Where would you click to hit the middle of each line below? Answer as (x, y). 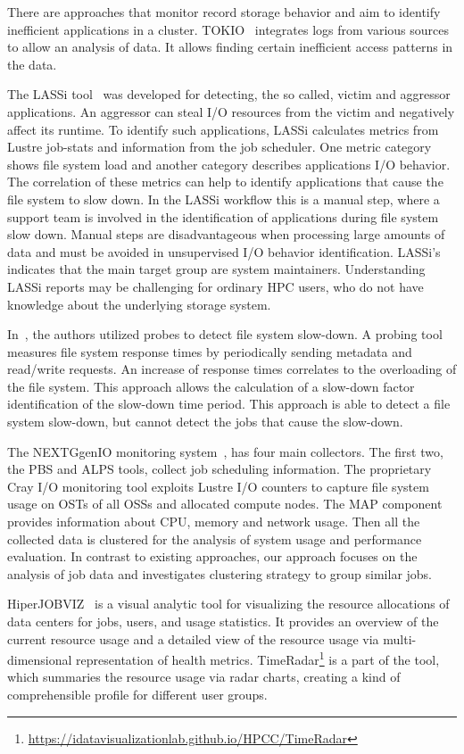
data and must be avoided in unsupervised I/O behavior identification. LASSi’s (224, 251)
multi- (400, 638)
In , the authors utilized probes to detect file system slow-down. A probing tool (225, 334)
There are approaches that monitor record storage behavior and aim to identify (224, 12)
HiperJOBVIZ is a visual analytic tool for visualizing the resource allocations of (228, 604)
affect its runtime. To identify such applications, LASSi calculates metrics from (223, 129)
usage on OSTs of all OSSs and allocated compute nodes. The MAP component (225, 504)
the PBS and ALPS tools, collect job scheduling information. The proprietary (220, 469)
